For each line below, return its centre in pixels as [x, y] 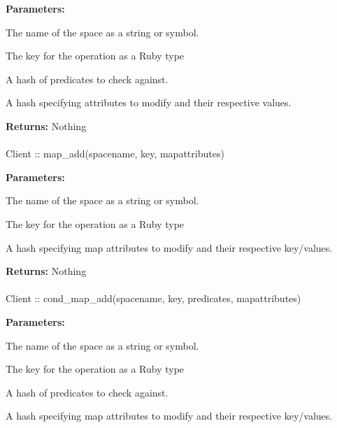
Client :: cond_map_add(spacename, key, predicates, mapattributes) [153, 298]
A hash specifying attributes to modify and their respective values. [149, 102]
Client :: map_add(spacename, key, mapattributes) [115, 154]
